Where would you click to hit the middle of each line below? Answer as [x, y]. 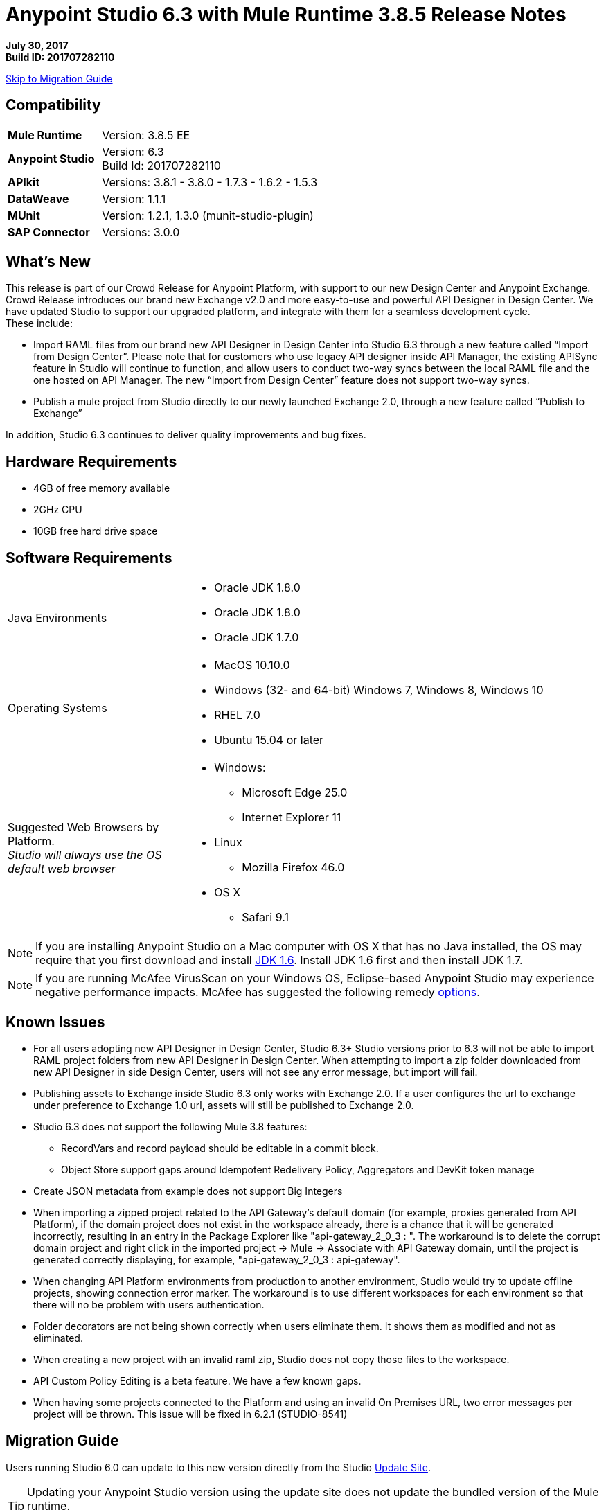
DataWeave [38, 198]
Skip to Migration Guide [59, 78]
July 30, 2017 [37, 45]
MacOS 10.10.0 [252, 665]
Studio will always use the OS [85, 855]
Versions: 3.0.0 [141, 232]
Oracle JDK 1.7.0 [257, 638]
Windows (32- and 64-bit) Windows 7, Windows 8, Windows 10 [379, 690]
